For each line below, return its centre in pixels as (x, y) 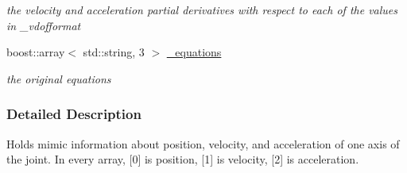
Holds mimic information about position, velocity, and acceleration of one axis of (203, 143)
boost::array (36, 52)
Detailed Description (74, 114)
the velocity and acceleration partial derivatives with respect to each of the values (202, 10)
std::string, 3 (114, 52)
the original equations (59, 78)
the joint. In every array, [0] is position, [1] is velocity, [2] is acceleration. (183, 159)
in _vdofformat (44, 25)
